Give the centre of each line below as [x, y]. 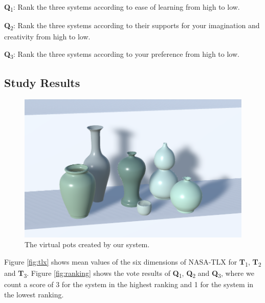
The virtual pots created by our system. [87, 244]
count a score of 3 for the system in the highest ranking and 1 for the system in [129, 284]
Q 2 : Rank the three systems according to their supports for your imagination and [132, 26]
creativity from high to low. [47, 37]
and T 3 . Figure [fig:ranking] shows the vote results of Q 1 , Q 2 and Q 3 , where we [129, 273]
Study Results [42, 83]
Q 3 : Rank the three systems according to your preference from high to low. [122, 54]
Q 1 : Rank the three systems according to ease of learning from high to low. [122, 7]
